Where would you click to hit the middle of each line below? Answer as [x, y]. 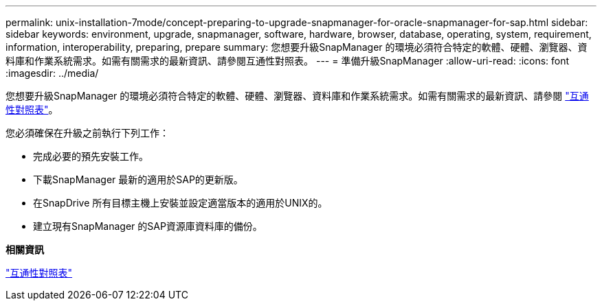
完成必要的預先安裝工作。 [91, 156]
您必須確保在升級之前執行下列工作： [87, 133]
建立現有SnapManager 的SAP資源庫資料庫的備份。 [148, 226]
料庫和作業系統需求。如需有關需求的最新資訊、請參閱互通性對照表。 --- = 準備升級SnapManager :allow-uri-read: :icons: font [288, 61]
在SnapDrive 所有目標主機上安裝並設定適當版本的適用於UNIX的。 [180, 203]
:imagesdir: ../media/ [52, 73]
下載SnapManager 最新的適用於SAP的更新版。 [138, 179]
